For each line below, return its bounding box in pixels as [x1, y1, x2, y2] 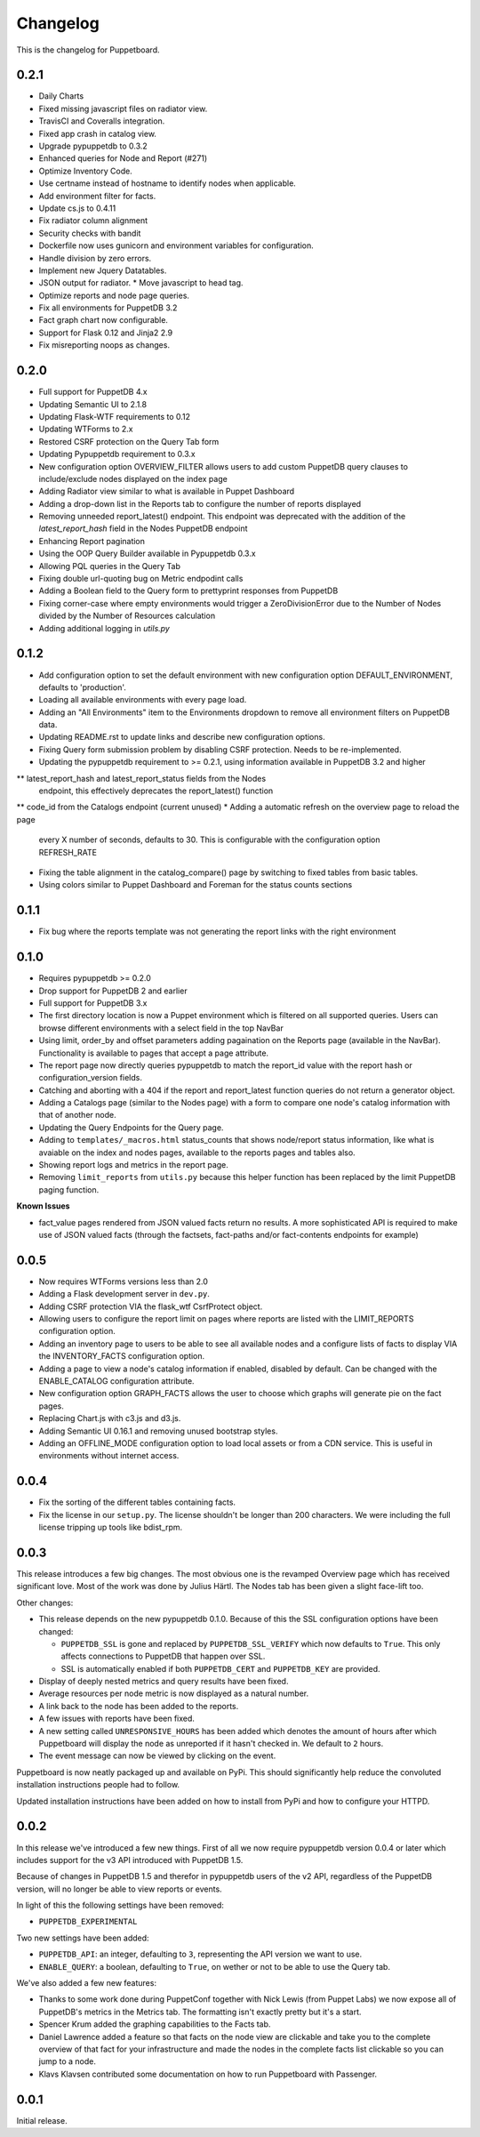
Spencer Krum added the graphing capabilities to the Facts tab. [38, 2019, 271, 2029]
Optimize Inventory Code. [38, 165, 132, 176]
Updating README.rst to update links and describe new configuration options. [38, 732, 325, 743]
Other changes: [16, 1597, 74, 1608]
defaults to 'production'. [38, 681, 126, 693]
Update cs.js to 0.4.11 [38, 203, 116, 213]
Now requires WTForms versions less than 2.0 [38, 1276, 209, 1287]
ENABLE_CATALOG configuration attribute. [38, 1376, 195, 1386]
